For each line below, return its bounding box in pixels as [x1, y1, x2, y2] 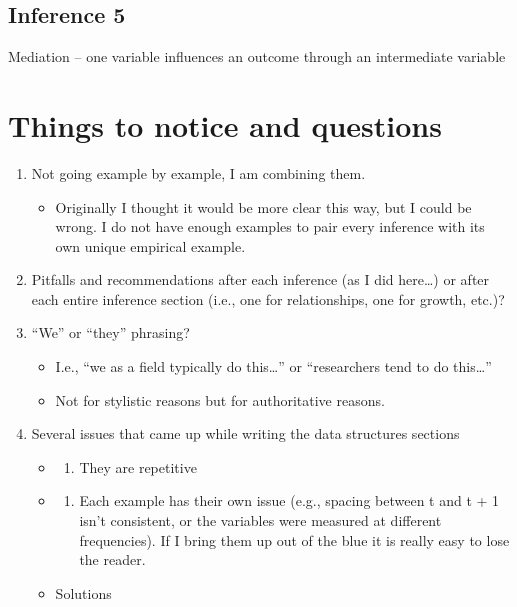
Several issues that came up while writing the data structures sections [31, 423, 460, 444]
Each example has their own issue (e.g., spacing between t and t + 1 [79, 490, 500, 511]
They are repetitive [79, 456, 197, 477]
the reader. [79, 549, 146, 570]
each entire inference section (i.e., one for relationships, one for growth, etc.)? [31, 288, 505, 309]
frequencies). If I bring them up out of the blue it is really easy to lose [79, 529, 510, 550]
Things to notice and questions [8, 104, 442, 145]
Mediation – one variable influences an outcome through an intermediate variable [8, 46, 506, 67]
